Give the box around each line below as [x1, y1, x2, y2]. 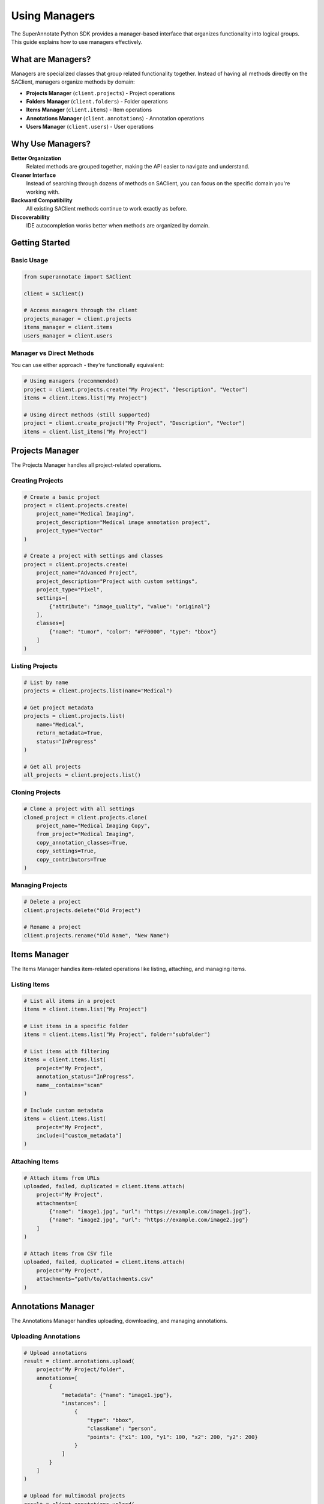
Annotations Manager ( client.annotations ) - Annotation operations [26, 114, 205, 122]
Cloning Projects [11, 788, 61, 797]
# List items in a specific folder [23, 1023, 128, 1029]
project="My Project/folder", [36, 1366, 125, 1373]
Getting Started [11, 238, 70, 248]
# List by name [23, 679, 68, 686]
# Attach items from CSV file [23, 1250, 113, 1257]
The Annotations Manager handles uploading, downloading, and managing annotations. [11, 1318, 228, 1325]
